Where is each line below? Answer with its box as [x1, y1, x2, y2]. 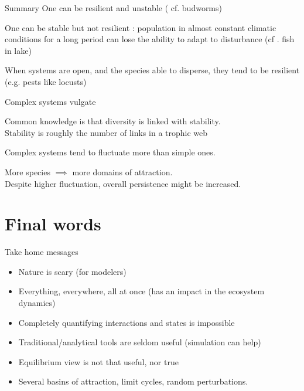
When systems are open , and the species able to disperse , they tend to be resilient [5, 64, 300, 76]
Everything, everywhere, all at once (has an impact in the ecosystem [18, 285, 265, 297]
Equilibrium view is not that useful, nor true [18, 355, 179, 368]
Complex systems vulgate [5, 95, 96, 107]
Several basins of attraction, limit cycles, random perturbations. [18, 375, 248, 387]
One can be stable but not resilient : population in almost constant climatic [5, 21, 276, 33]
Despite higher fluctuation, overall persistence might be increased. [5, 177, 241, 189]
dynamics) [18, 297, 56, 309]
